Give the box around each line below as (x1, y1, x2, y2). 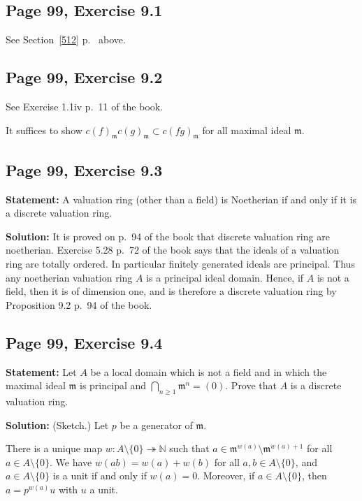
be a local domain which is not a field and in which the (90, 364, 327, 379)
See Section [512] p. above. (6, 32, 126, 47)
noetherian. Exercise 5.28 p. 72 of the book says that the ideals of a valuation (6, 242, 340, 257)
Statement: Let (6, 364, 77, 379)
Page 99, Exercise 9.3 (6, 159, 163, 180)
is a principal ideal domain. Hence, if (146, 270, 304, 284)
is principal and (80, 378, 147, 393)
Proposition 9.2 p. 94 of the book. (6, 297, 152, 312)
